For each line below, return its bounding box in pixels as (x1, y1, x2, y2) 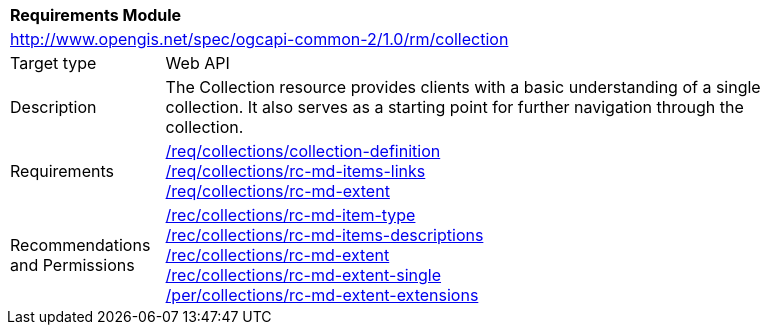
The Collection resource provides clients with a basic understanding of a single (165, 77, 761, 97)
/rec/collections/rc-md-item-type (165, 205, 416, 225)
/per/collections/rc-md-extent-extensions (165, 285, 479, 305)
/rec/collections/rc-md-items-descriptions (165, 225, 484, 245)
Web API (165, 53, 230, 73)
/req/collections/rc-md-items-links (165, 161, 426, 181)
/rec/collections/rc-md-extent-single (165, 265, 442, 285)
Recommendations (10, 235, 151, 255)
